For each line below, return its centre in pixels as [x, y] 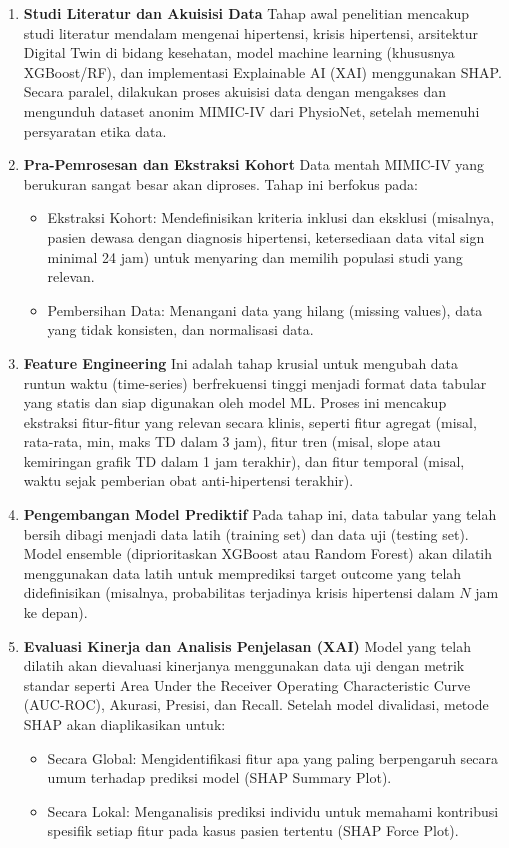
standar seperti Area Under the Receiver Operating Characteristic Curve [247, 684]
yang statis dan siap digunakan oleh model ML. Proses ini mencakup [235, 402]
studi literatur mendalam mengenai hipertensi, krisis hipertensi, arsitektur [251, 32]
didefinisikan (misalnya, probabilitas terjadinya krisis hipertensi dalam [239, 592]
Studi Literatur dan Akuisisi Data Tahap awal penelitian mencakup [246, 13]
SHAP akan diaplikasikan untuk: [124, 724]
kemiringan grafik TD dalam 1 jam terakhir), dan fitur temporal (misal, [244, 460]
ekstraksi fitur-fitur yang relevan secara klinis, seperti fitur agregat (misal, [250, 421]
